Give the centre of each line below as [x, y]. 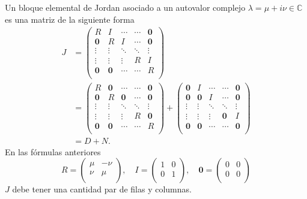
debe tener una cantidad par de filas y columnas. [102, 189]
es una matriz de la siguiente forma [70, 19]
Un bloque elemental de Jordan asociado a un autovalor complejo [125, 7]
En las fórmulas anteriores [53, 151]
